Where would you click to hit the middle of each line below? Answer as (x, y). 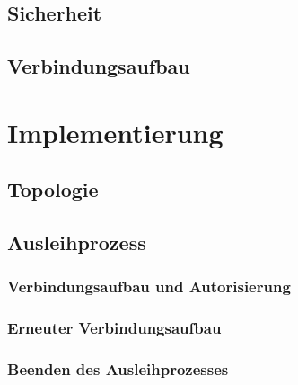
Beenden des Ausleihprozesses (118, 369)
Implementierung (115, 132)
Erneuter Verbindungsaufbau (114, 328)
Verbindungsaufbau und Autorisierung (149, 287)
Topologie (53, 189)
